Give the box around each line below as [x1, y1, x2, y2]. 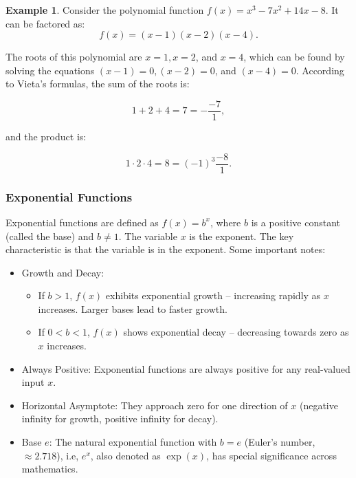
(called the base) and [5, 228, 94, 243]
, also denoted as [90, 448, 161, 462]
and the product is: [5, 129, 87, 144]
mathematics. [21, 461, 78, 476]
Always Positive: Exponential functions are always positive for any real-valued [21, 361, 351, 376]
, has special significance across [206, 448, 337, 462]
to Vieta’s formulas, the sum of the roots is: [5, 76, 190, 91]
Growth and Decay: [21, 265, 104, 279]
